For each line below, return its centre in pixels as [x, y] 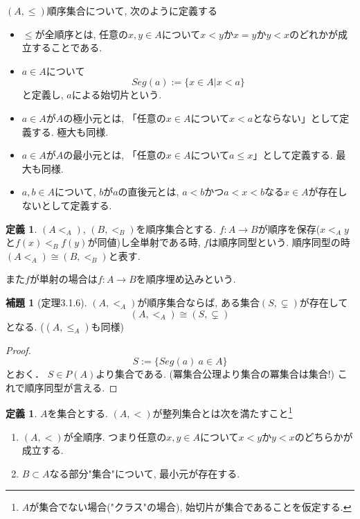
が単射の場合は [63, 279]
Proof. [18, 350]
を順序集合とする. [176, 228]
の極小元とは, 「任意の [115, 117]
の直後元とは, [148, 192]
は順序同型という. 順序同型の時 [279, 242]
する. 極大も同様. [70, 131]
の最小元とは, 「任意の [115, 155]
